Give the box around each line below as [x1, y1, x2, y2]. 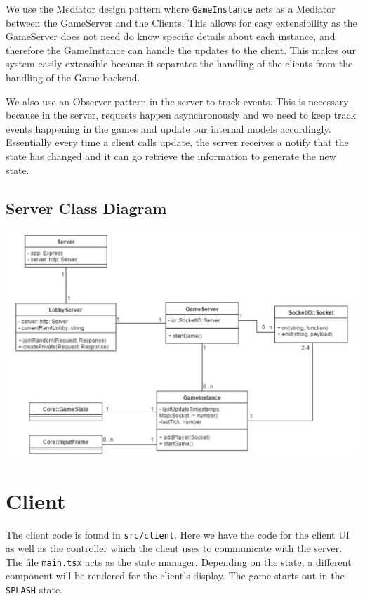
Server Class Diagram [6, 197, 167, 218]
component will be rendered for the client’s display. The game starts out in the [6, 568, 345, 583]
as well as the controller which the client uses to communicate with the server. [6, 541, 343, 555]
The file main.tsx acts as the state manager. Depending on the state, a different [6, 554, 352, 569]
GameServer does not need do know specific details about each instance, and [6, 29, 336, 44]
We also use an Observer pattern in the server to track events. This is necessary [6, 93, 349, 108]
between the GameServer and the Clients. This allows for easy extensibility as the [6, 15, 357, 29]
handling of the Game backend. [6, 70, 140, 85]
